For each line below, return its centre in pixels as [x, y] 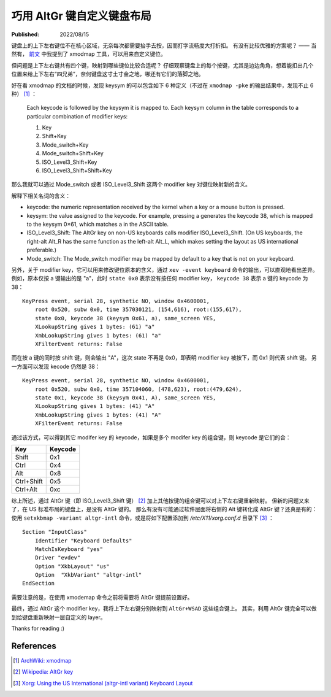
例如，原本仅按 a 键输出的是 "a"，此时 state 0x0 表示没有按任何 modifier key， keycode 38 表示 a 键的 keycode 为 [160, 279]
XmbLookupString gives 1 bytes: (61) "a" [98, 335]
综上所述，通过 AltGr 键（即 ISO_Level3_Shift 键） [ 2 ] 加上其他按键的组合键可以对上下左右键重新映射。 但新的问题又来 [160, 501]
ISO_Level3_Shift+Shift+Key [77, 171]
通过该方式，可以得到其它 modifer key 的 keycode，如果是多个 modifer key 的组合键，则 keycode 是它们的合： [151, 437]
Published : [25, 34]
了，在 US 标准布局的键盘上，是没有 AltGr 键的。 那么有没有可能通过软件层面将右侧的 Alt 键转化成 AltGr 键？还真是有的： [164, 509]
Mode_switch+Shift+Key [73, 153]
